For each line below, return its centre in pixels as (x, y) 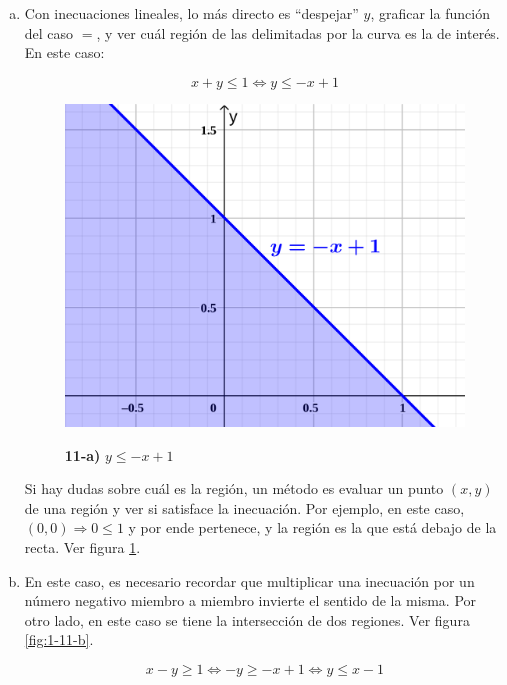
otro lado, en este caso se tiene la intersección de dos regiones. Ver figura (247, 619)
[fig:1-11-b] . (59, 639)
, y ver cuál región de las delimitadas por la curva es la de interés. (298, 32)
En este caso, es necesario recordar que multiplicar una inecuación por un (249, 580)
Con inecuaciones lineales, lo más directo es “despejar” (191, 13)
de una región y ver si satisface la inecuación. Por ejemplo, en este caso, (244, 507)
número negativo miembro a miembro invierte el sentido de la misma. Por (250, 600)
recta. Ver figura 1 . (82, 546)
